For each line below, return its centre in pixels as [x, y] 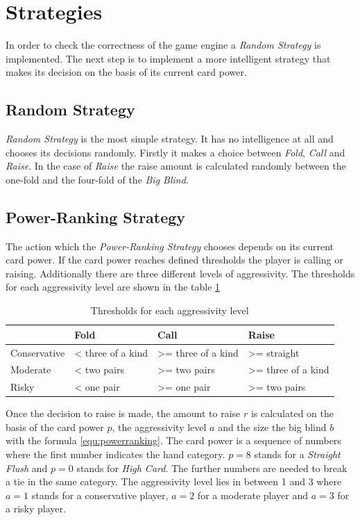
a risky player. [36, 509]
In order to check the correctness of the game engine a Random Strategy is [163, 45]
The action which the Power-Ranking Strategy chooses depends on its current [170, 246]
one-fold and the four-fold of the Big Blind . [97, 179]
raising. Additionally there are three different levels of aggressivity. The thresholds [180, 273]
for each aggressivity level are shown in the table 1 [113, 287]
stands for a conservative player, [100, 495]
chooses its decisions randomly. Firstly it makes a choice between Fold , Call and [175, 152]
